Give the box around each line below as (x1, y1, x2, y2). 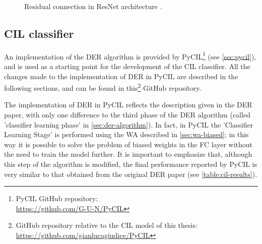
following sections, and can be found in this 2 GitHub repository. (4, 81, 202, 93)
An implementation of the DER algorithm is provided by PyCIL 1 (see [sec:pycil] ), (4, 49, 256, 62)
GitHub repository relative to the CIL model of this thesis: (16, 220, 198, 230)
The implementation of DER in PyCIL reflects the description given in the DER (4, 99, 252, 110)
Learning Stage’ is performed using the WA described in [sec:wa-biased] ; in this (4, 129, 249, 140)
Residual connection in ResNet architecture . (24, 1, 162, 11)
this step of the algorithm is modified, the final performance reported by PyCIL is (4, 159, 257, 169)
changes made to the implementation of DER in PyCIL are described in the (4, 71, 238, 81)
